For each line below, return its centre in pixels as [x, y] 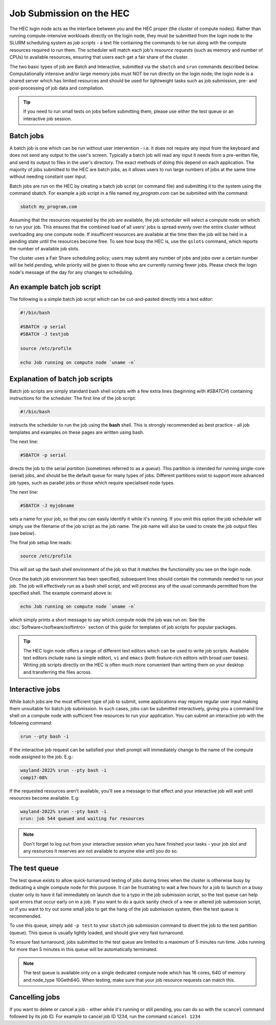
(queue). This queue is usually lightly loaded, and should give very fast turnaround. [97, 933]
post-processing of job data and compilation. [57, 88]
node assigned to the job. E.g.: [42, 757]
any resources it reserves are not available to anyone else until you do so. [101, 851]
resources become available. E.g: [44, 798]
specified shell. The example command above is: [61, 593]
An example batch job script [55, 287]
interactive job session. [48, 119]
